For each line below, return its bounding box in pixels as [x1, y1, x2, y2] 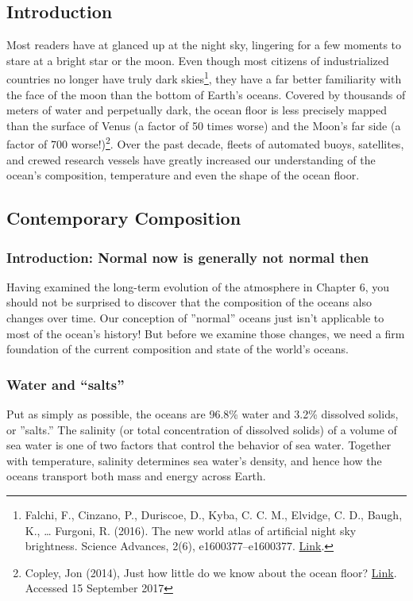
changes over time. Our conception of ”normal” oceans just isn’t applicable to [6, 310, 384, 326]
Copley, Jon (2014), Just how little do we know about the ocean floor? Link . [25, 564, 397, 580]
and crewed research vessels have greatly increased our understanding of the [6, 151, 376, 168]
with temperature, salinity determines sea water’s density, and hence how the [6, 452, 382, 468]
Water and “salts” [6, 374, 125, 394]
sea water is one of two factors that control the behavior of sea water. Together [6, 437, 392, 453]
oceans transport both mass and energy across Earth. [6, 468, 266, 484]
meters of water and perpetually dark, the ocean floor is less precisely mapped [6, 102, 387, 118]
